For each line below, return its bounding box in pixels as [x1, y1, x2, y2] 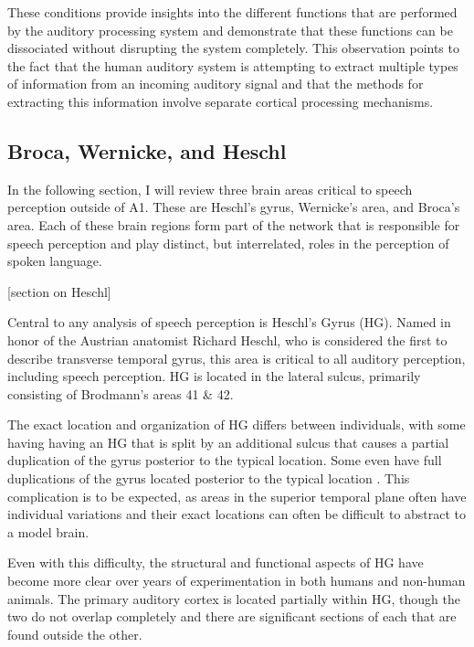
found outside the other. [7, 624, 142, 643]
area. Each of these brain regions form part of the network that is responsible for [7, 215, 460, 234]
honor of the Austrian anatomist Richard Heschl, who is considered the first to [7, 330, 448, 349]
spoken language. [7, 251, 102, 270]
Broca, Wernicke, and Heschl [7, 136, 287, 164]
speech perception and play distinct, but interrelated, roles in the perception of [7, 233, 449, 252]
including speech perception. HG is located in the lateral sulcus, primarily [7, 366, 421, 386]
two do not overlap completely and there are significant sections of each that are [7, 607, 457, 626]
